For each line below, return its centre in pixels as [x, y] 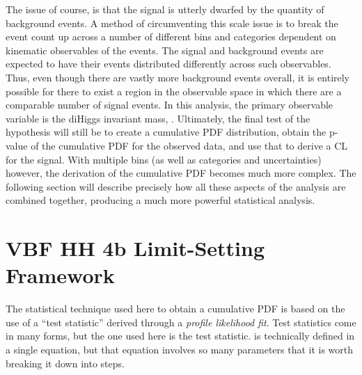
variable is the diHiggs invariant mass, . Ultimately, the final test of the [158, 118]
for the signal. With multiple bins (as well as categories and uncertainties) [164, 159]
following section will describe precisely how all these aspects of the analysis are [176, 186]
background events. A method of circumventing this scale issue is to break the [172, 23]
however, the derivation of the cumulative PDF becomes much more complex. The [181, 173]
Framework [60, 275]
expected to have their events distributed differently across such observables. [168, 64]
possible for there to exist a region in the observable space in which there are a [174, 91]
